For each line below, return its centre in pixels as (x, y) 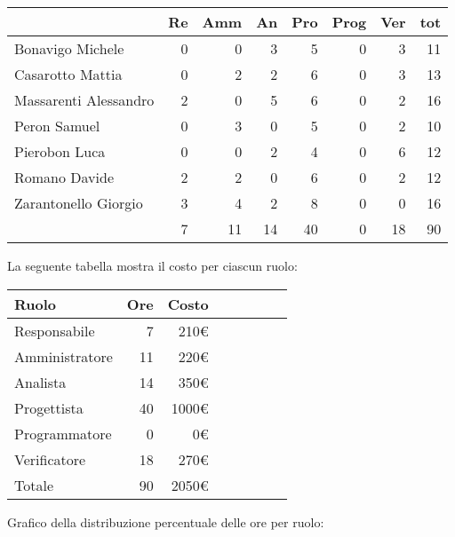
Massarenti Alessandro (84, 100)
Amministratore (64, 356)
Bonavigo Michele (69, 48)
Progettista (49, 407)
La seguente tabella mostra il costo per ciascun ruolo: (152, 265)
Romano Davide (64, 177)
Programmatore (63, 433)
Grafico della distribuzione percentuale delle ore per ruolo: (166, 521)
